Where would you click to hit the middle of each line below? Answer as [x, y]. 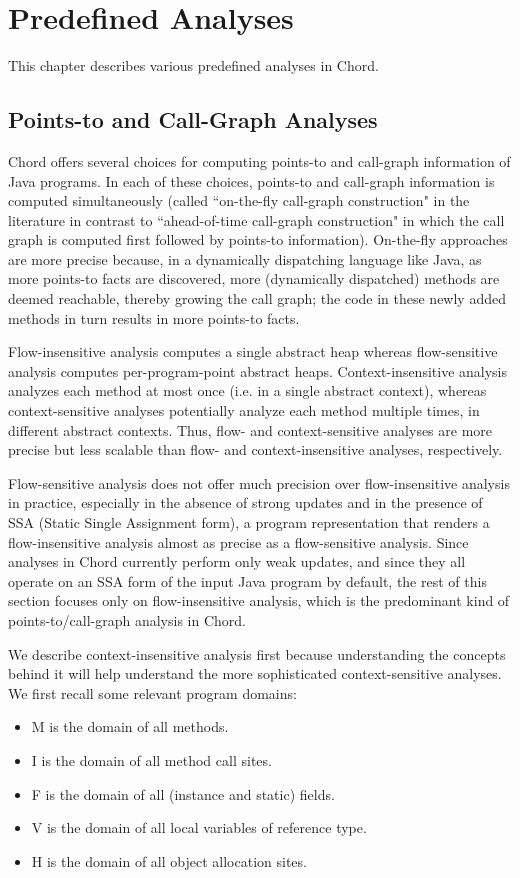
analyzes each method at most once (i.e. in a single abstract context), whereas [247, 390]
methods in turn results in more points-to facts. [154, 317]
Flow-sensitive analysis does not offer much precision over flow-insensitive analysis [259, 482]
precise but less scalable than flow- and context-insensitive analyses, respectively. [255, 449]
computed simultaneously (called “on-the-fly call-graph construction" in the [239, 200]
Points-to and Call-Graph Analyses [193, 119]
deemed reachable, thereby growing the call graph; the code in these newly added [257, 298]
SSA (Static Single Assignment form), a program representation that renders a [249, 522]
